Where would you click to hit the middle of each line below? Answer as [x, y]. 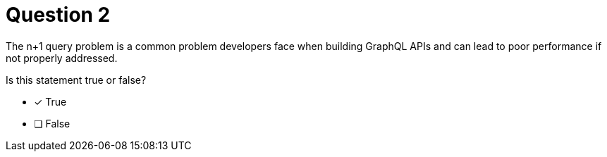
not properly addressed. [62, 58]
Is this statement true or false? [76, 80]
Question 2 [58, 15]
